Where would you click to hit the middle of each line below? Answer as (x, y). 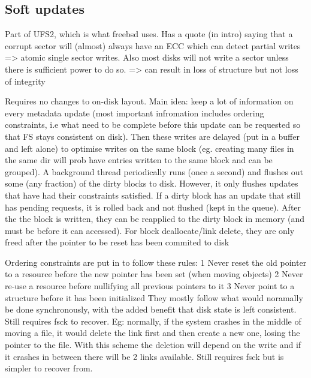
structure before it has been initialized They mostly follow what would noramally (154, 297)
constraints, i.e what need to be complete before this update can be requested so (153, 124)
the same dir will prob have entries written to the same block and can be (139, 160)
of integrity (25, 81)
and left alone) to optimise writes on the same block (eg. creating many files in (150, 148)
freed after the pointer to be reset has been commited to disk (117, 242)
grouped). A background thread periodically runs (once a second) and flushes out (154, 171)
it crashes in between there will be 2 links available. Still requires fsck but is (144, 356)
